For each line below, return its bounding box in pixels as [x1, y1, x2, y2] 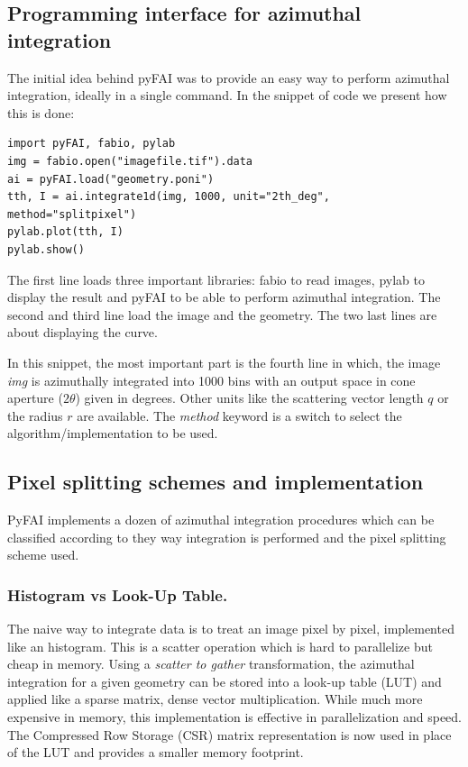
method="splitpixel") [7, 207, 137, 221]
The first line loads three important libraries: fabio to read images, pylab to [7, 269, 425, 288]
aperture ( [7, 388, 63, 407]
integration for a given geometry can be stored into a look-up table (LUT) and [7, 671, 442, 690]
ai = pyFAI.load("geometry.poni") [7, 172, 215, 186]
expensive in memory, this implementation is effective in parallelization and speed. [7, 708, 462, 726]
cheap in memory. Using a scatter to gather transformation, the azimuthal [7, 654, 415, 673]
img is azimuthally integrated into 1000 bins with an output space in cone [7, 370, 416, 389]
